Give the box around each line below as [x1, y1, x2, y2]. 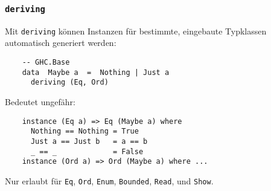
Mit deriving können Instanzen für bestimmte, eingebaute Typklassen [5, 24, 267, 37]
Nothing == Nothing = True [30, 127, 139, 136]
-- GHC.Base [22, 58, 70, 67]
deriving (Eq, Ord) [30, 78, 109, 87]
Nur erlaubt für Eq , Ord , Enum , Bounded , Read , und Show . [5, 174, 214, 187]
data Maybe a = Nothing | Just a [22, 68, 170, 77]
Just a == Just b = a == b [30, 137, 148, 146]
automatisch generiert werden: [5, 36, 116, 49]
